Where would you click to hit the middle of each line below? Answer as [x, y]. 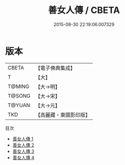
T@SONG [19, 95]
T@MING [18, 86]
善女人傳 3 [23, 151]
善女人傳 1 [23, 138]
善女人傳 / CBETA [84, 10]
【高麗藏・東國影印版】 [63, 114]
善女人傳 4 [23, 157]
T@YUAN [19, 105]
